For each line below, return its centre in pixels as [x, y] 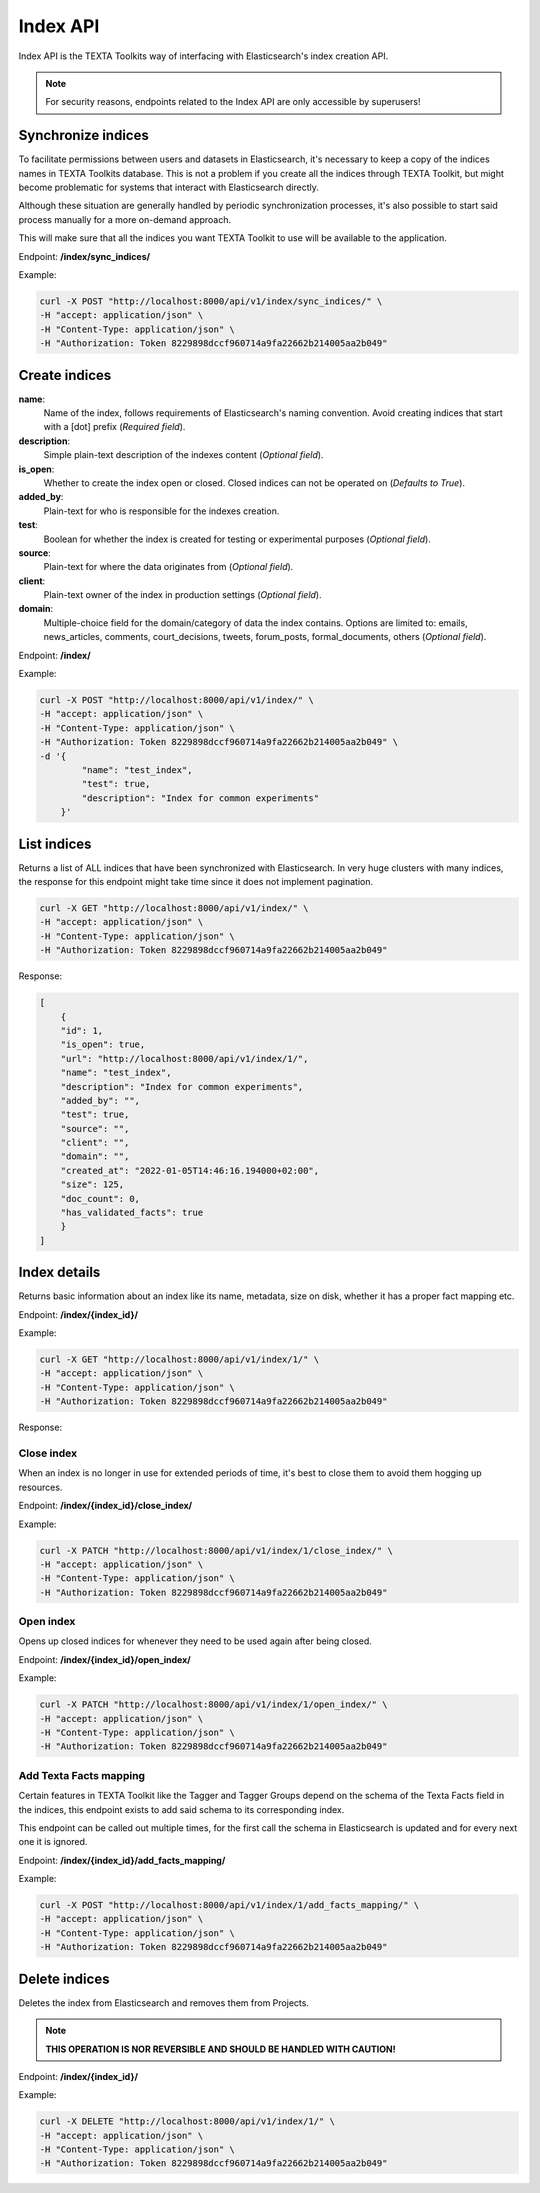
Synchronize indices [83, 135]
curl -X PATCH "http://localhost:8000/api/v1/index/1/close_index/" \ [216, 1550]
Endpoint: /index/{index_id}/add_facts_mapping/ [122, 1860]
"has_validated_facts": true [132, 1213]
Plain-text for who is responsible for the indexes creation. [161, 511]
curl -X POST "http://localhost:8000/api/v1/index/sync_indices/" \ [211, 301]
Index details [59, 1272]
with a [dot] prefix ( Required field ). [114, 427]
